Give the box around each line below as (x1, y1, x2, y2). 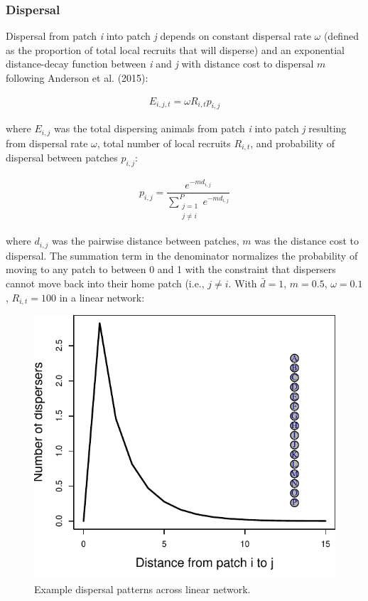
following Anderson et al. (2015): (6, 70, 148, 85)
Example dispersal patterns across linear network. (34, 581, 251, 596)
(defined (323, 28, 359, 43)
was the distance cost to (254, 233, 359, 248)
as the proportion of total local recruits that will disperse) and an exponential (6, 42, 345, 57)
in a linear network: (59, 289, 145, 304)
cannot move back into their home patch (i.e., (6, 275, 205, 290)
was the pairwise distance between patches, (52, 233, 239, 248)
